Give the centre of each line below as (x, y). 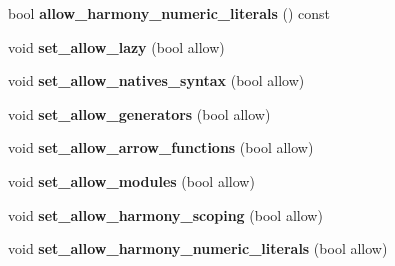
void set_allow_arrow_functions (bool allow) (161, 147)
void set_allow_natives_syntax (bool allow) (156, 80)
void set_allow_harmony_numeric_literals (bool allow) (198, 248)
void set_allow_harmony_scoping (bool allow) (165, 214)
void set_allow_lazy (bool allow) (116, 46)
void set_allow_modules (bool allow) (131, 180)
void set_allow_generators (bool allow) (139, 113)
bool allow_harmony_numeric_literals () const (169, 13)
